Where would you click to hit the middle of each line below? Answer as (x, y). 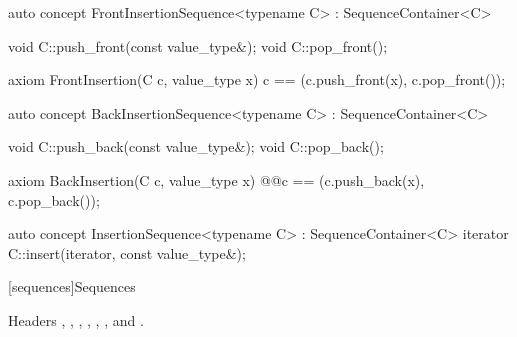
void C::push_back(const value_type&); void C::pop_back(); (196, 146)
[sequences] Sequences (72, 286)
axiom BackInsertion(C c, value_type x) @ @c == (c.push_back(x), (216, 179)
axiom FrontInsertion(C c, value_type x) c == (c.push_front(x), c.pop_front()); (257, 79)
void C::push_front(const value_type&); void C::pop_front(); (198, 45)
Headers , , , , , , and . (76, 319)
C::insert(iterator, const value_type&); (127, 252)
